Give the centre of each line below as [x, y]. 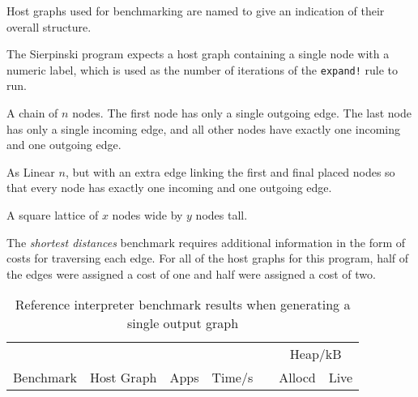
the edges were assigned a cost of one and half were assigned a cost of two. [191, 273]
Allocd [297, 378]
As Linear [31, 171]
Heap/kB [316, 354]
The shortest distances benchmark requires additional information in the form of [206, 242]
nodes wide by [147, 215]
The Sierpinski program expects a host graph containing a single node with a [198, 54]
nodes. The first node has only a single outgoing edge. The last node [242, 113]
